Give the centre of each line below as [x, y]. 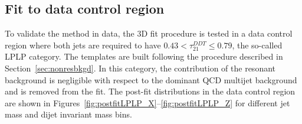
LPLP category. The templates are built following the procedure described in [144, 56]
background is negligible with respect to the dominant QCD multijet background [151, 79]
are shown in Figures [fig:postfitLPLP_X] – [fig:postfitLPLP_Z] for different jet [147, 102]
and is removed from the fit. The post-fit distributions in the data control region [150, 91]
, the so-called [257, 45]
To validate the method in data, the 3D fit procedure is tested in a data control [149, 33]
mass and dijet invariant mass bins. [68, 114]
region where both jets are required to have [83, 45]
